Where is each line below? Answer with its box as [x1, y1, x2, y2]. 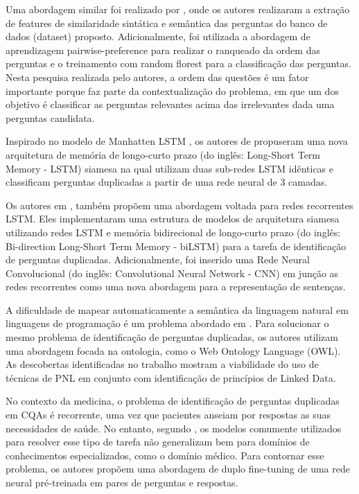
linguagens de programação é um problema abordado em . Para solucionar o [6, 316, 329, 330]
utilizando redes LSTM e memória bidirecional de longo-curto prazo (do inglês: [6, 224, 341, 239]
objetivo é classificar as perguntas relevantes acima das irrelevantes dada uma [6, 97, 335, 112]
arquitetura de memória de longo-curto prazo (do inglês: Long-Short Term [6, 147, 321, 161]
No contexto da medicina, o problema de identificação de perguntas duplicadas [6, 394, 340, 408]
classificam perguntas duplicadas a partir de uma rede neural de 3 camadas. [6, 175, 328, 189]
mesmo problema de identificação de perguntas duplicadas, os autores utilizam [6, 330, 338, 344]
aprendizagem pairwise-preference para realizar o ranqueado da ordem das [6, 42, 320, 57]
